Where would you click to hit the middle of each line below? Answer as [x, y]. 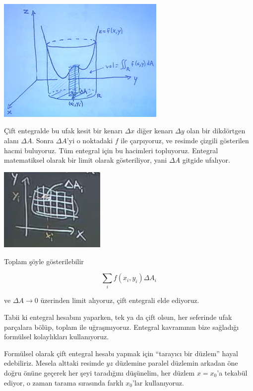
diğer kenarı [155, 131]
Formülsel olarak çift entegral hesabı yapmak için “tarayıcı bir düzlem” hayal [121, 353]
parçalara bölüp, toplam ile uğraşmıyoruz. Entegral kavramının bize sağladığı [122, 327]
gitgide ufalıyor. [206, 160]
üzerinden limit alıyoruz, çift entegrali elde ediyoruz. [120, 300]
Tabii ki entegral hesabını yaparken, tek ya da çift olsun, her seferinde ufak [118, 317]
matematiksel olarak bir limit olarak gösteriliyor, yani [86, 160]
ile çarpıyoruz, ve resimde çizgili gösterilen [185, 140]
